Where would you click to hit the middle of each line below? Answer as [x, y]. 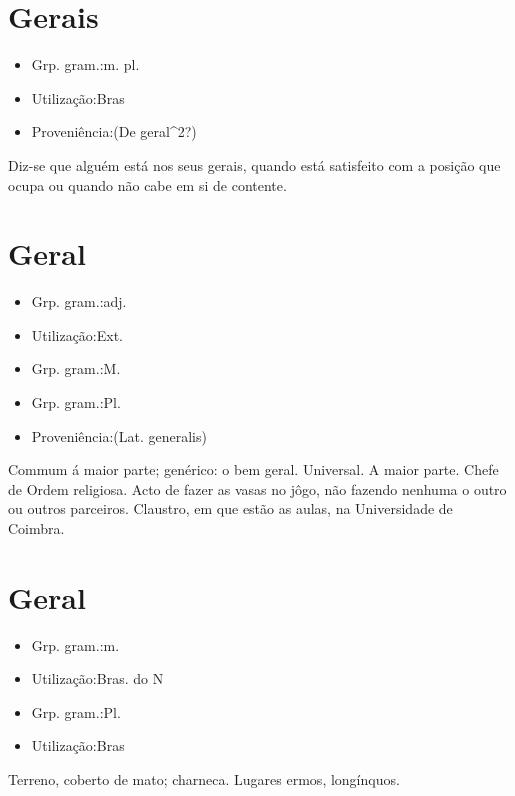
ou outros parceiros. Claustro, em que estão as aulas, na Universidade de [230, 508]
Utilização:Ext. [77, 334]
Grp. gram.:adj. [79, 301]
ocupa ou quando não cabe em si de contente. [147, 184]
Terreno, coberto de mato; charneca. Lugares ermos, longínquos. [204, 779]
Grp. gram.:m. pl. [85, 64]
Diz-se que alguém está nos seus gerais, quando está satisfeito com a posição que [254, 164]
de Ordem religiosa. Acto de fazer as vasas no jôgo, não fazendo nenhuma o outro [257, 488]
